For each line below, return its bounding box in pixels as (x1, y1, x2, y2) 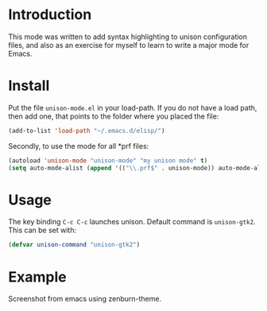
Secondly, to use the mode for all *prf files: (8, 141, 149, 150)
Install (8, 77, 50, 95)
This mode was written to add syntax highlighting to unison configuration (8, 32, 248, 41)
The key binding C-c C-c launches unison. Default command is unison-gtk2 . (8, 217, 256, 227)
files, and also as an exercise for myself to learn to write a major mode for (8, 40, 250, 49)
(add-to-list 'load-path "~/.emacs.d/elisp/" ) (8, 126, 165, 134)
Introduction (8, 6, 92, 24)
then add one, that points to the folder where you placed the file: (8, 111, 219, 121)
